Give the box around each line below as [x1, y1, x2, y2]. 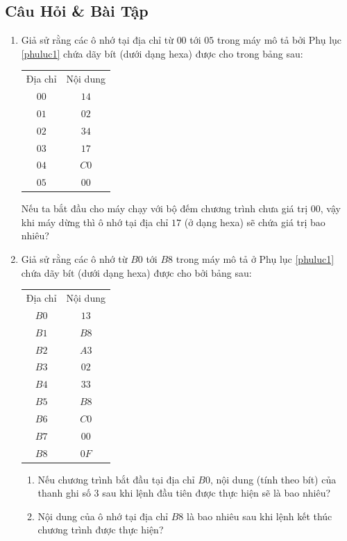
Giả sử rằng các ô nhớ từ [21, 252, 128, 266]
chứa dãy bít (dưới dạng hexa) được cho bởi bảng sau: [21, 265, 252, 280]
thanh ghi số [37, 486, 91, 500]
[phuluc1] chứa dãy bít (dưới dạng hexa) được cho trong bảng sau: [21, 46, 303, 60]
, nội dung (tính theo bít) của [210, 472, 337, 486]
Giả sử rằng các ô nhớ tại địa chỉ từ [21, 33, 173, 47]
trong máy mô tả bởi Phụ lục [217, 33, 342, 47]
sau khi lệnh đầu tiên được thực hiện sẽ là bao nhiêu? [102, 486, 331, 500]
